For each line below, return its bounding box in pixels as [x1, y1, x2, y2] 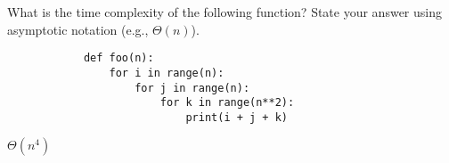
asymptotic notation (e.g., [7, 20, 149, 38]
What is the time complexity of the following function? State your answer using [7, 3, 442, 20]
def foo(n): [83, 52, 154, 65]
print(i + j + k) [185, 110, 288, 124]
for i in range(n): [109, 66, 224, 79]
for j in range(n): [135, 81, 250, 94]
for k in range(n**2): [159, 96, 295, 110]
